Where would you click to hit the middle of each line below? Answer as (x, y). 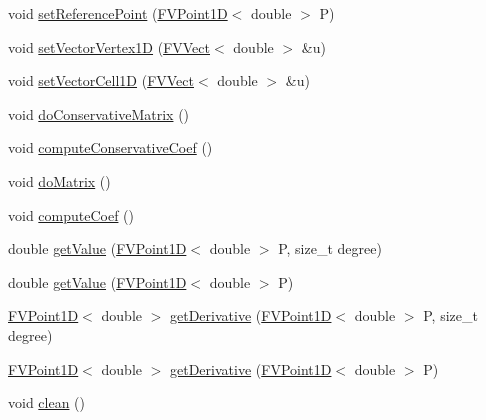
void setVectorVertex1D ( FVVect (109, 46)
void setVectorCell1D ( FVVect (101, 80)
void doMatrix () (59, 180)
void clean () (47, 402)
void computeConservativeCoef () (110, 147)
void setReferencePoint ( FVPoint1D (118, 13)
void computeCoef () (71, 214)
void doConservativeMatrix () (99, 113)
